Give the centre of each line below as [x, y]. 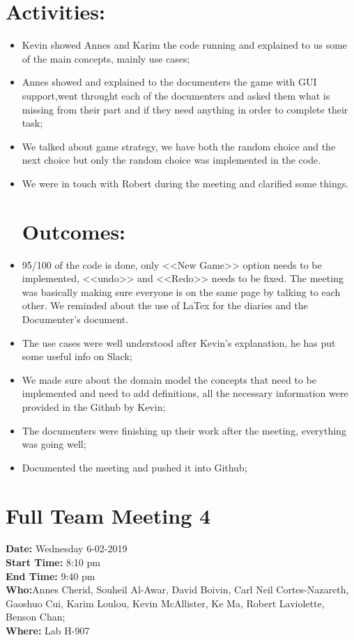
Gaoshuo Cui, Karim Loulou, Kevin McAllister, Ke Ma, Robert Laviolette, [165, 603]
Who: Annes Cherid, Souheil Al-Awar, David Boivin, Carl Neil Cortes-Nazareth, [177, 590]
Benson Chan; [36, 617]
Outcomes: [74, 231]
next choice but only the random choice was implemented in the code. [171, 160]
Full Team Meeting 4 [108, 515]
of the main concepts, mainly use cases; [106, 58]
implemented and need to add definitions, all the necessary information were [185, 393]
